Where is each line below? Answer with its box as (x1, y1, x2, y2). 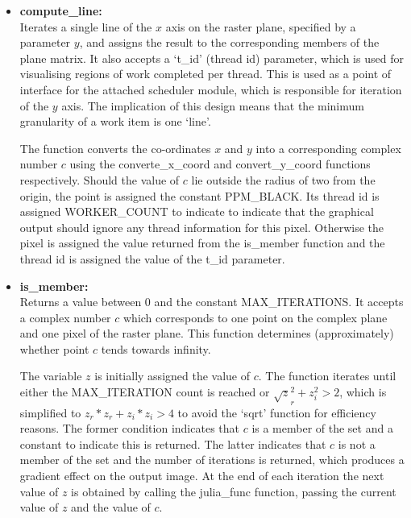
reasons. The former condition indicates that (19, 420, 239, 437)
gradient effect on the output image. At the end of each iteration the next (19, 467, 384, 483)
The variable (19, 367, 82, 384)
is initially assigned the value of (94, 367, 251, 384)
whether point (19, 340, 89, 357)
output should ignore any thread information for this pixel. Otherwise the (19, 218, 384, 235)
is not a (338, 435, 376, 452)
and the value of (71, 499, 151, 516)
